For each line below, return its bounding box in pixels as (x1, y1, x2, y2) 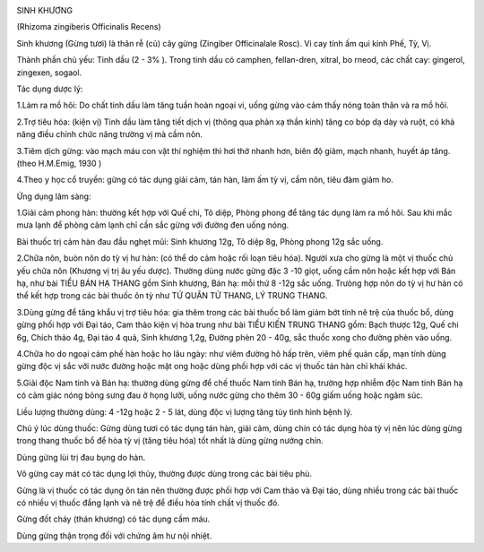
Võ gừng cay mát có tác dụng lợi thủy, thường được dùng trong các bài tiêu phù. (16, 469, 313, 479)
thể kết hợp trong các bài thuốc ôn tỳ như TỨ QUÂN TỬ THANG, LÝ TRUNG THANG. (16, 290, 328, 301)
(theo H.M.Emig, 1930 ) (16, 158, 102, 168)
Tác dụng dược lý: (16, 83, 83, 94)
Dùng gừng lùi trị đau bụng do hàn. (16, 452, 146, 462)
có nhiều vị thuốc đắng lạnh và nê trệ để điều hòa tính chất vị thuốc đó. (16, 497, 280, 508)
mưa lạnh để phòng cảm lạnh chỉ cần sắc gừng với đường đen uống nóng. (16, 220, 290, 230)
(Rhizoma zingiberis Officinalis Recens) (16, 22, 161, 32)
